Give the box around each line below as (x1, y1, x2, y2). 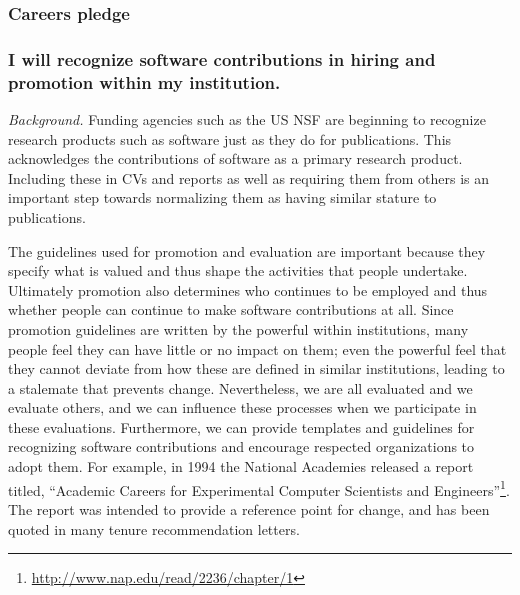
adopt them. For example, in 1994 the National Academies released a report (8, 456, 474, 477)
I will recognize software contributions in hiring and (8, 46, 436, 71)
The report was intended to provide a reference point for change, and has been (8, 498, 490, 519)
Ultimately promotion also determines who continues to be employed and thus (8, 279, 488, 300)
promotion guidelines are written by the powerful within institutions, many (8, 318, 469, 339)
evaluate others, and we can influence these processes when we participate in (8, 397, 477, 418)
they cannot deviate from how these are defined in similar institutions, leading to (8, 358, 505, 379)
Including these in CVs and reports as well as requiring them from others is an (8, 167, 490, 188)
